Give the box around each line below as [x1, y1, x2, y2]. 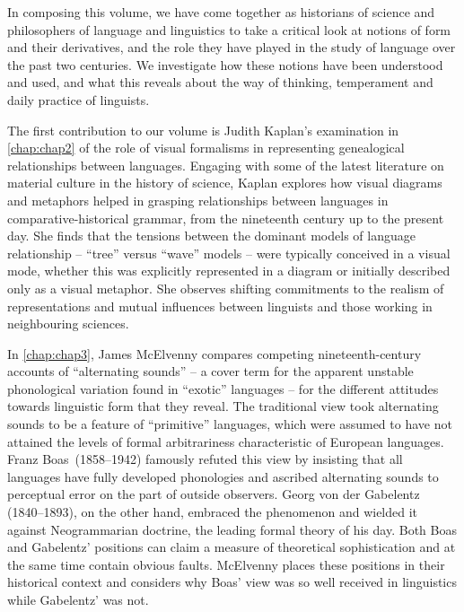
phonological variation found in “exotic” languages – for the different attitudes [7, 379, 439, 398]
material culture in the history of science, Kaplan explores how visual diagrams [7, 173, 442, 192]
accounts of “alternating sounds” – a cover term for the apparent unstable [7, 362, 414, 380]
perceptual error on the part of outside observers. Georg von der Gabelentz [7, 485, 420, 503]
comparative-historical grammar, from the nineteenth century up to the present [7, 208, 444, 227]
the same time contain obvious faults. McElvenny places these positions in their [7, 555, 445, 573]
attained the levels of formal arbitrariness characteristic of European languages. [7, 432, 444, 450]
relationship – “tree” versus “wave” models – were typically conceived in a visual [7, 243, 451, 262]
